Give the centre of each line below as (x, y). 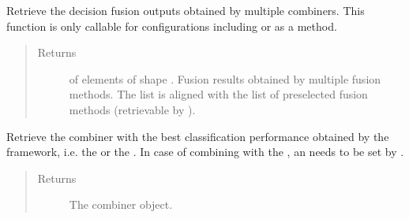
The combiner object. (121, 204)
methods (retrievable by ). (132, 109)
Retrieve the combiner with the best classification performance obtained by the (198, 136)
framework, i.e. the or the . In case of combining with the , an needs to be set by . (205, 152)
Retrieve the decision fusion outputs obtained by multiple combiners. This (186, 10)
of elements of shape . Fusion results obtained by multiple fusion (225, 78)
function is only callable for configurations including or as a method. (172, 26)
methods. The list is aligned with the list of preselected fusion (218, 94)
